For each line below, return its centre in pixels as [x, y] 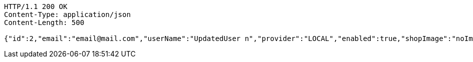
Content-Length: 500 [44, 22]
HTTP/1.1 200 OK [36, 6]
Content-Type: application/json [67, 14]
